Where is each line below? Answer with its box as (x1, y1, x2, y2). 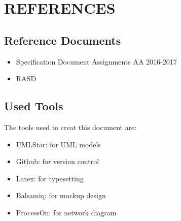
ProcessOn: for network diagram (16, 207, 117, 217)
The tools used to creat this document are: (4, 121, 137, 132)
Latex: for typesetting (16, 173, 84, 183)
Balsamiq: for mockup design (16, 190, 106, 201)
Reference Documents (4, 32, 121, 48)
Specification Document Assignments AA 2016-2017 (16, 56, 177, 67)
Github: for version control (16, 156, 99, 167)
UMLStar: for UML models (16, 139, 101, 149)
